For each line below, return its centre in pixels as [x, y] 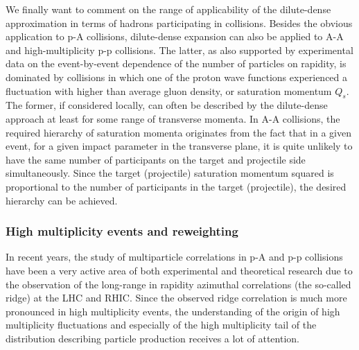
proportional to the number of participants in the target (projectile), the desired [176, 186]
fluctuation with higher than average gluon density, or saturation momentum [169, 90]
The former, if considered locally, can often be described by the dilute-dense [167, 105]
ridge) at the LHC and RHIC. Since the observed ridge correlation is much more [176, 298]
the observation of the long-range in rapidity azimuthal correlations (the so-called [178, 284]
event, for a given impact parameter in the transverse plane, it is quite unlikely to [179, 146]
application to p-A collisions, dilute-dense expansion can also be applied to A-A [175, 36]
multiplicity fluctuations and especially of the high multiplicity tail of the [161, 325]
